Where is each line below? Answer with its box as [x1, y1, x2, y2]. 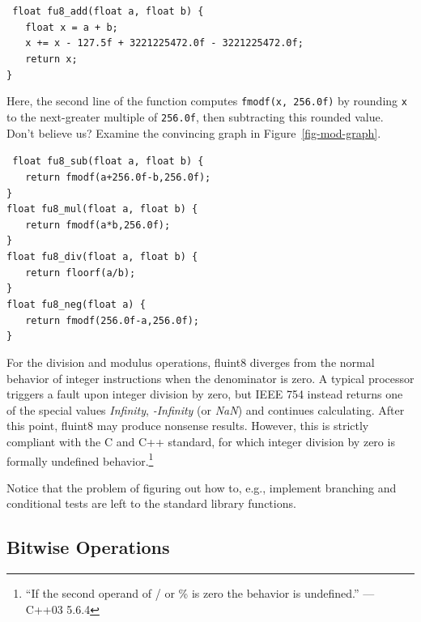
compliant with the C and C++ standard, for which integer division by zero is [6, 433, 395, 450]
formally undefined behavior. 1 [6, 449, 154, 469]
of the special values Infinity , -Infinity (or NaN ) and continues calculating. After [6, 401, 405, 418]
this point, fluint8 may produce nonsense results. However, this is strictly [6, 417, 369, 434]
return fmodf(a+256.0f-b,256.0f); [25, 171, 211, 183]
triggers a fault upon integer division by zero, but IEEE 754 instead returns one [6, 386, 403, 403]
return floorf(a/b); [25, 266, 136, 279]
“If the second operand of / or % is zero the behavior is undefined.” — [25, 585, 375, 602]
